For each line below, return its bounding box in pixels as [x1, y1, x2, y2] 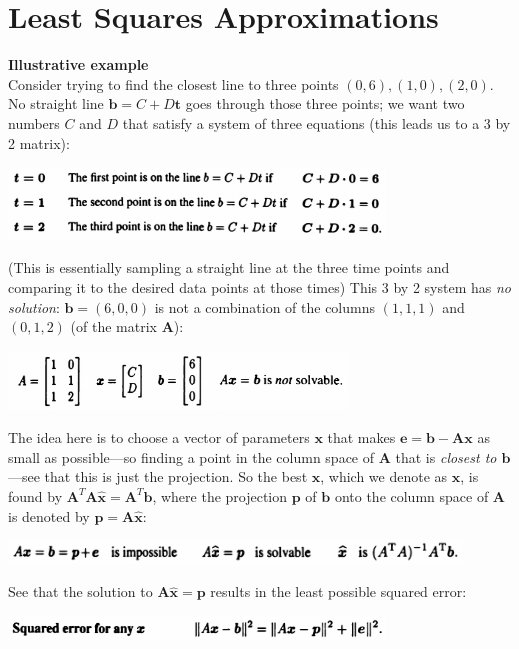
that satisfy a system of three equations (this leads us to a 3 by [122, 112, 511, 133]
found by [8, 485, 63, 506]
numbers [8, 112, 60, 133]
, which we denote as [320, 466, 448, 487]
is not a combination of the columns [154, 296, 375, 317]
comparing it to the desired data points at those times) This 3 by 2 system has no [8, 276, 511, 297]
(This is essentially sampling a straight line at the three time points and [8, 257, 450, 278]
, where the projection [152, 485, 288, 506]
